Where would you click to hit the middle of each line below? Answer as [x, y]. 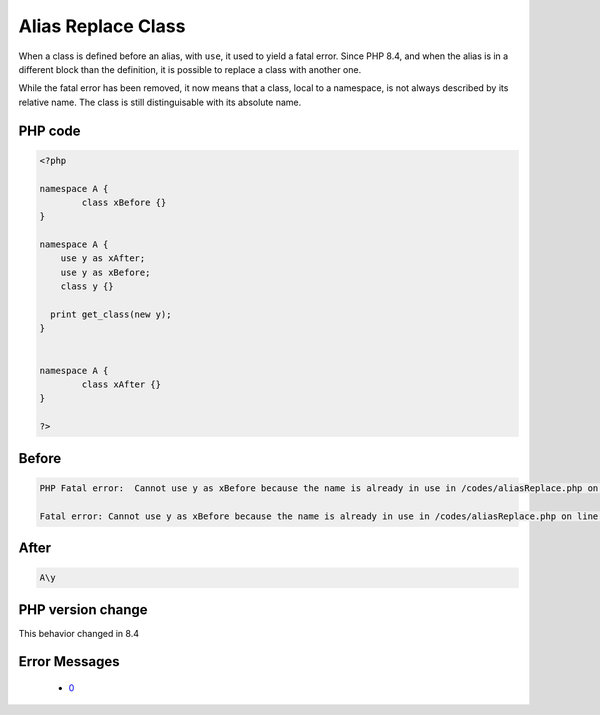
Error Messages [69, 661]
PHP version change [83, 609]
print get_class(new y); [111, 314]
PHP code [49, 130]
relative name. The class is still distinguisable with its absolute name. [160, 102]
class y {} [87, 286]
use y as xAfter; [103, 258]
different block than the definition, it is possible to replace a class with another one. [190, 69]
